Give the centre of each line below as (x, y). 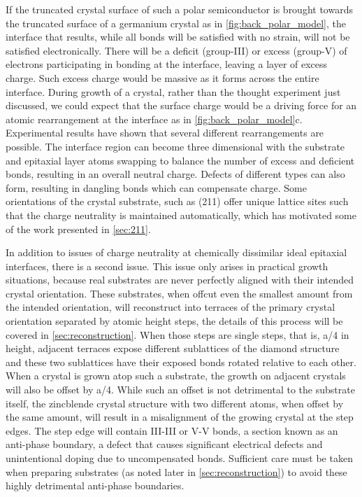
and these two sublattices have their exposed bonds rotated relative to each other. (181, 362)
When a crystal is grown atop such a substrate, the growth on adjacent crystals (176, 376)
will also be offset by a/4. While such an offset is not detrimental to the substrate (180, 390)
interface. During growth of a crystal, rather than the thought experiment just (173, 91)
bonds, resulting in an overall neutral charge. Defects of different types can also (175, 174)
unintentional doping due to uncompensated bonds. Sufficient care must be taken (179, 458)
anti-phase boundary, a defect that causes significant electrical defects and (164, 444)
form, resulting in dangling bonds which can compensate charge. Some (156, 187)
